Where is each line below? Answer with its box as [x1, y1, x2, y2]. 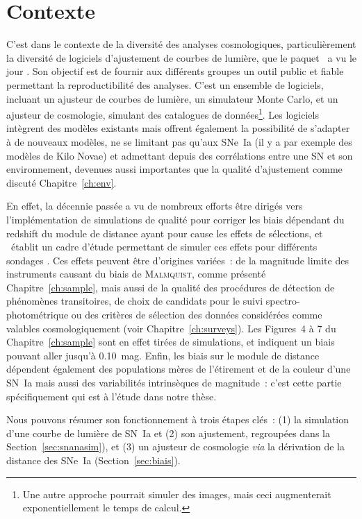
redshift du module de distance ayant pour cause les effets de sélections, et [6, 226, 323, 240]
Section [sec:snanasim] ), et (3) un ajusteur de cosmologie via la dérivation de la [6, 439, 345, 454]
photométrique [6, 307, 69, 322]
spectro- [265, 293, 300, 308]
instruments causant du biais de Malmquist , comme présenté [6, 266, 266, 281]
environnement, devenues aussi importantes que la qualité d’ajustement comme [6, 162, 343, 176]
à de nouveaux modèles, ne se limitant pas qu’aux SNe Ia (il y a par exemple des [6, 134, 352, 148]
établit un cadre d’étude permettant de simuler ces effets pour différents [10, 239, 318, 254]
